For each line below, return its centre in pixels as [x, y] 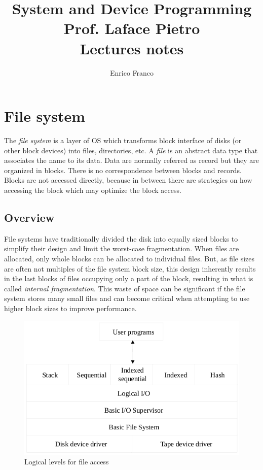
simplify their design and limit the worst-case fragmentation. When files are [122, 248]
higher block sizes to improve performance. [70, 308]
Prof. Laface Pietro [132, 28]
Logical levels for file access [67, 462]
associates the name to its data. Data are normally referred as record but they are [131, 160]
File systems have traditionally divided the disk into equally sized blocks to [121, 238]
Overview [29, 217]
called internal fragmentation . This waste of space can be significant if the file [125, 288]
